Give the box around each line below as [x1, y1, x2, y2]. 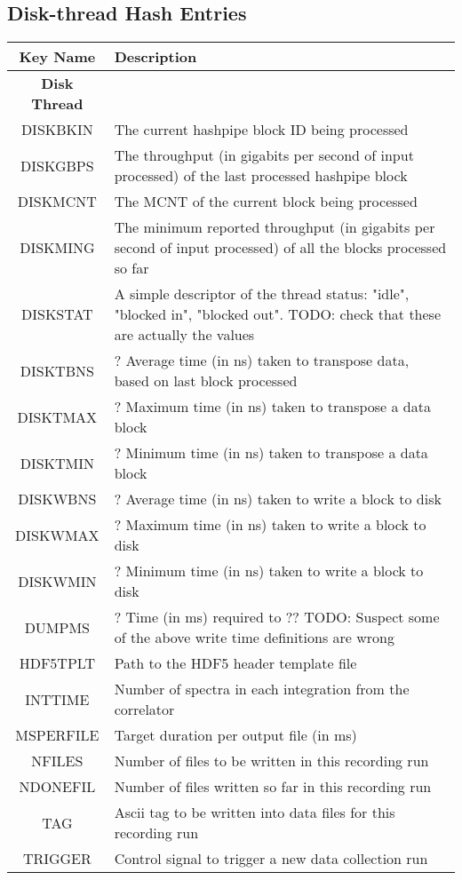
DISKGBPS [20, 155, 94, 176]
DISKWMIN [18, 570, 97, 591]
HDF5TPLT [19, 653, 96, 674]
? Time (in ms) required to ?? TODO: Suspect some [114, 606, 440, 628]
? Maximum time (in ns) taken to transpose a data [114, 396, 431, 417]
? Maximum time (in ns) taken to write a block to [114, 514, 426, 535]
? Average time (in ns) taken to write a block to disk [114, 488, 442, 510]
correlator [114, 699, 175, 720]
